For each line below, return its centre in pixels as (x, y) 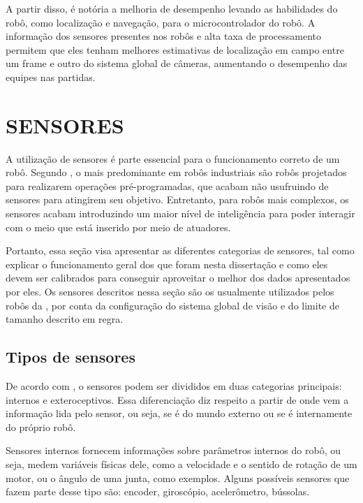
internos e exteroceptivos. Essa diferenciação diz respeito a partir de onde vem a (177, 399)
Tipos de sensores (71, 357)
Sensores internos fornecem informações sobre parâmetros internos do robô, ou (173, 450)
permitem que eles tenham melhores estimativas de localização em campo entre (175, 49)
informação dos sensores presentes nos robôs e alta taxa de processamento (164, 36)
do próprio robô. (41, 427)
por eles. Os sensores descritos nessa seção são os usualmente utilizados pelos (170, 292)
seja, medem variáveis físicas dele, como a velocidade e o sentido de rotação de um (181, 464)
